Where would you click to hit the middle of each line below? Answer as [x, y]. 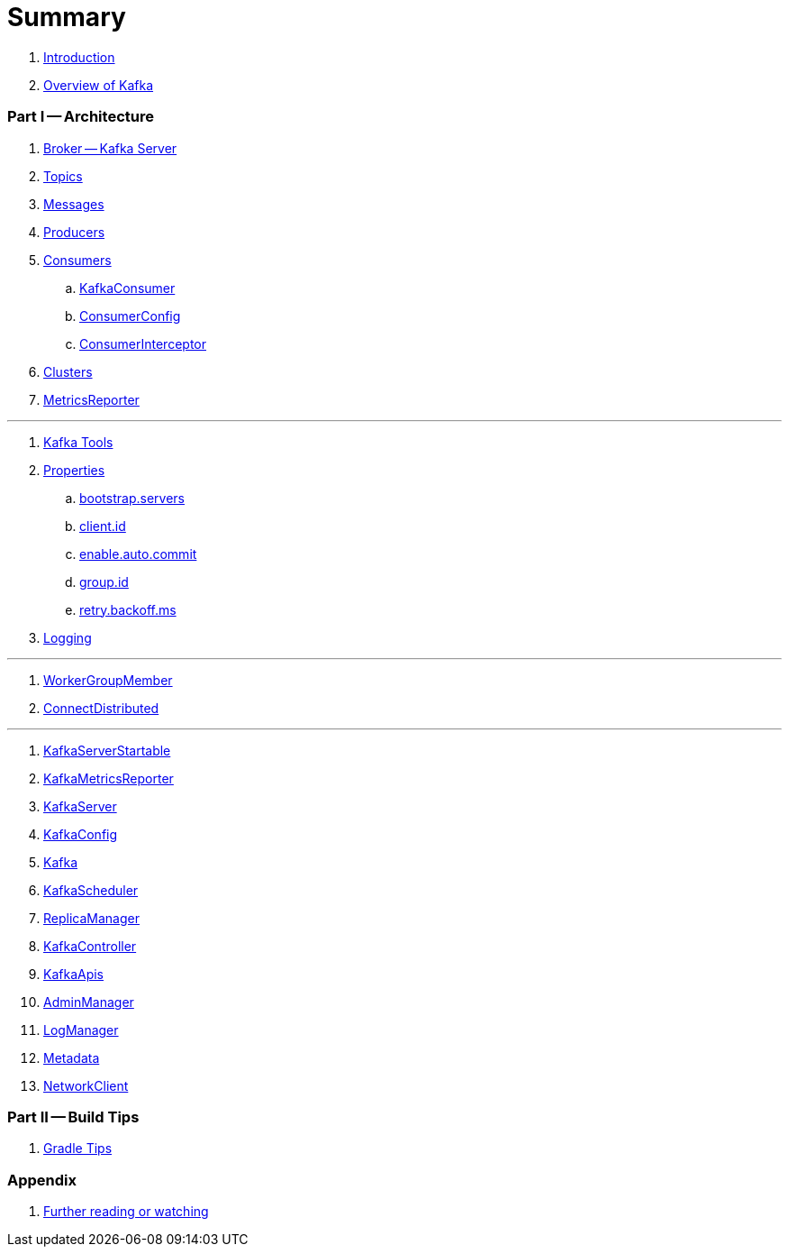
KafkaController [90, 946]
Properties [74, 470]
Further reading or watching [126, 1211]
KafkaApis [74, 974]
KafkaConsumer [127, 288]
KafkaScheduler [91, 890]
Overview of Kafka [99, 85]
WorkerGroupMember [108, 680]
